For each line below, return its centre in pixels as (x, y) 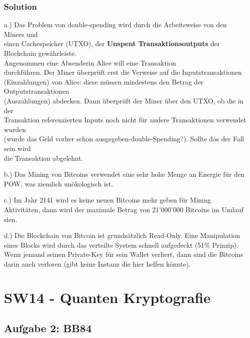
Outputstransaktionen (37, 91)
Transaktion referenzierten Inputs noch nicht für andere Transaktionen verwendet (125, 120)
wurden (15, 129)
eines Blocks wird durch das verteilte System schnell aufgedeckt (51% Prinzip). (121, 245)
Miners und (21, 34)
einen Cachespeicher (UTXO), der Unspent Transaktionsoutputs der (112, 43)
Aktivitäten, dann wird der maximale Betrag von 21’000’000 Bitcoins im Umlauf (124, 209)
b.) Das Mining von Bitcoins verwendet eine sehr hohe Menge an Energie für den (124, 174)
